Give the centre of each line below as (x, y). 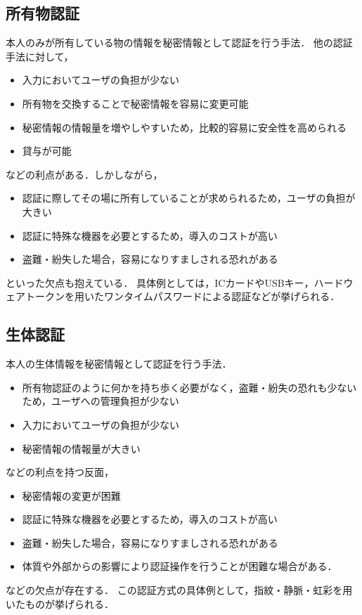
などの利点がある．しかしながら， (84, 174)
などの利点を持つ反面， (60, 472)
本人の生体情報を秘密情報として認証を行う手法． (119, 364)
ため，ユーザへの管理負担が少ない (101, 401)
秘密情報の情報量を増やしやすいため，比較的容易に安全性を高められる (184, 127)
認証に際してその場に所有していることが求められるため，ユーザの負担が (189, 198)
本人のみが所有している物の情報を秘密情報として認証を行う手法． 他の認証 (179, 43)
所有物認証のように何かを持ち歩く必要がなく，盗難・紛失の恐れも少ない (189, 387)
